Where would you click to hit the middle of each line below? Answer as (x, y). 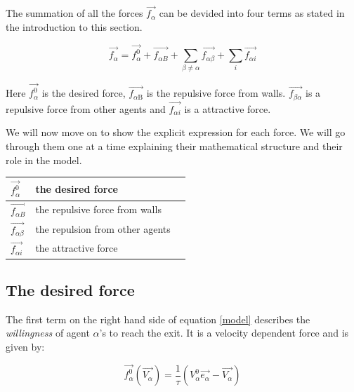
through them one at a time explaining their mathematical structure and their (174, 146)
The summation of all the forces (74, 13)
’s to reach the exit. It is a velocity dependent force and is (224, 333)
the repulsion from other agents (103, 228)
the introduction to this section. (74, 26)
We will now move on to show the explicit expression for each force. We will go (176, 132)
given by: (25, 346)
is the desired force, (84, 93)
